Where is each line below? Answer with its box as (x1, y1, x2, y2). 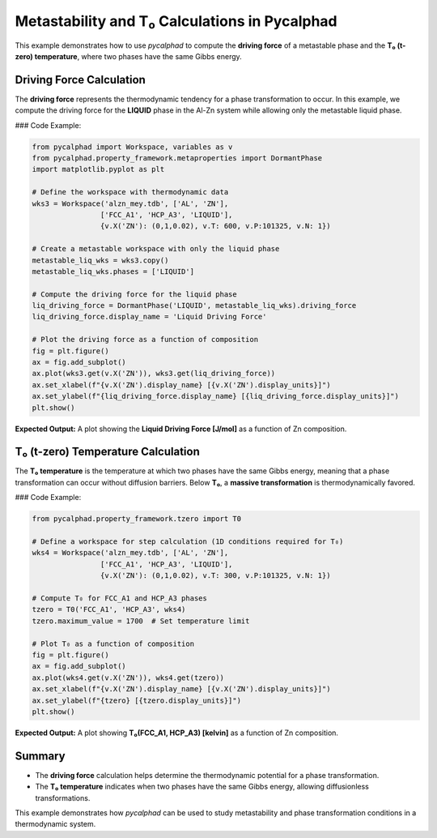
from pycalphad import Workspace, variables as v (32, 142, 233, 152)
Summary (15, 749, 66, 763)
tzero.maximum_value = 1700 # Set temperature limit (32, 616, 250, 626)
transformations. (35, 793, 91, 802)
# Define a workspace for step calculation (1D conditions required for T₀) (32, 537, 344, 546)
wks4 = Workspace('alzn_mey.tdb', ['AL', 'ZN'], (32, 548, 229, 558)
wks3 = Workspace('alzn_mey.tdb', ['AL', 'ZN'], (32, 199, 229, 208)
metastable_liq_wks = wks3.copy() (32, 255, 169, 265)
